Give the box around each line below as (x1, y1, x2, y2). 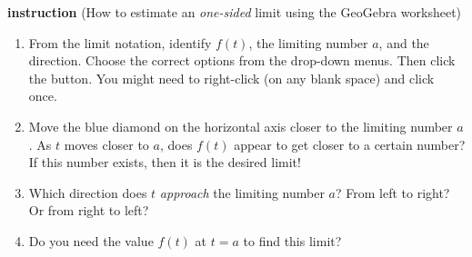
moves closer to (64, 134, 149, 153)
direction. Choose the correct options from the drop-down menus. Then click (28, 51, 456, 70)
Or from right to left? (28, 201, 149, 220)
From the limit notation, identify (28, 33, 212, 52)
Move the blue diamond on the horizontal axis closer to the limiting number (28, 116, 453, 135)
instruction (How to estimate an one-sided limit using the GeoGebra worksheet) (7, 3, 462, 21)
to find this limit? (243, 231, 342, 250)
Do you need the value (28, 231, 154, 250)
